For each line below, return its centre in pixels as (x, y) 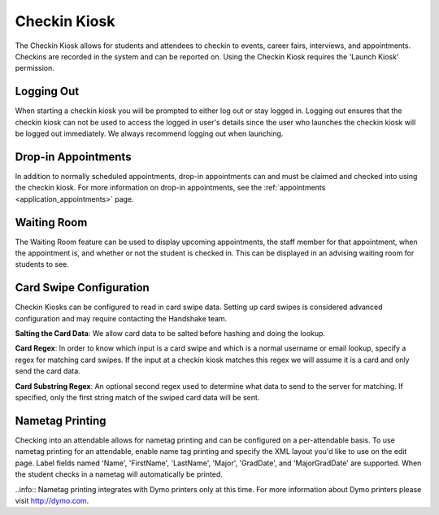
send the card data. (48, 371)
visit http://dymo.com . (52, 500)
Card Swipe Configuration (82, 288)
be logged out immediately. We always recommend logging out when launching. (149, 133)
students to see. (42, 264)
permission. (35, 68)
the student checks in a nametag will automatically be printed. (119, 474)
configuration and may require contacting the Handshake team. (121, 318)
